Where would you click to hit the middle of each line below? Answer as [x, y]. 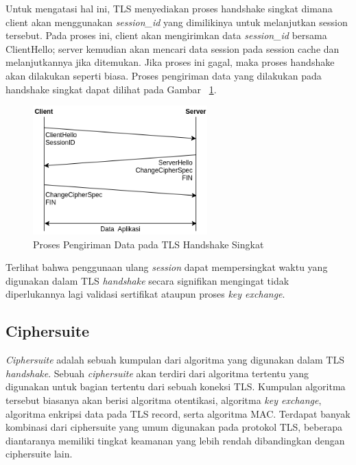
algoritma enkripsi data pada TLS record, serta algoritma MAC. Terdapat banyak [178, 413]
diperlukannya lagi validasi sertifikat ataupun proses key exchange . [145, 294]
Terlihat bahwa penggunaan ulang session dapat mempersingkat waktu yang [167, 267]
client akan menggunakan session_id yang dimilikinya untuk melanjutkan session [177, 22]
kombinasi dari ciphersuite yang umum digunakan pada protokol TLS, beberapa [174, 427]
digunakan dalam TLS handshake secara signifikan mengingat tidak [147, 280]
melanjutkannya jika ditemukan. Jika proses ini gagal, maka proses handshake [170, 62]
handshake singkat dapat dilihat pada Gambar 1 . [111, 89]
